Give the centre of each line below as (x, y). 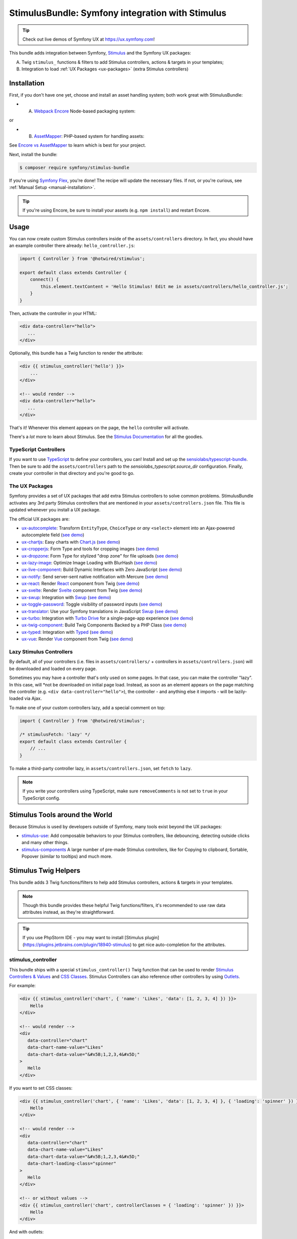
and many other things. (45, 843)
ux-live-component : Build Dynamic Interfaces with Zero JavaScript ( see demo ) (102, 569)
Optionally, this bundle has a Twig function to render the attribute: (76, 353)
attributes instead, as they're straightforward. (69, 912)
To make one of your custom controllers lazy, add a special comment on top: (87, 707)
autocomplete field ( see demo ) (53, 535)
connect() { (45, 280)
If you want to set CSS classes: (41, 1088)
